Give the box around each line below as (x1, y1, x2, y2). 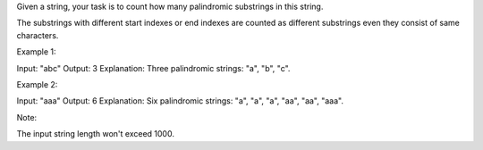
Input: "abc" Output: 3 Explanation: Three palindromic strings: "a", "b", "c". (16, 62, 291, 73)
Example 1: (16, 46, 56, 57)
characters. (16, 29, 59, 40)
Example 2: (16, 79, 58, 89)
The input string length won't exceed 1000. (16, 129, 174, 139)
